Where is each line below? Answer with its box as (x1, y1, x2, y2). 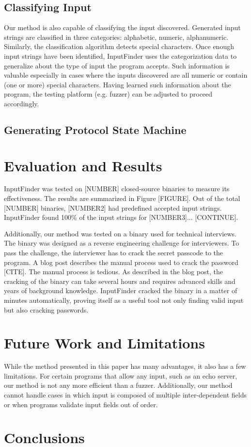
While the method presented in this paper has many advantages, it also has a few (4, 361, 246, 371)
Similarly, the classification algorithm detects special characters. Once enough (4, 41, 234, 51)
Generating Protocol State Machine (4, 122, 187, 137)
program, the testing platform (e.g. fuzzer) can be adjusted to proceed (4, 89, 213, 99)
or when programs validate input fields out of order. (4, 399, 158, 409)
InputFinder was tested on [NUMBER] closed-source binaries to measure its (4, 183, 230, 194)
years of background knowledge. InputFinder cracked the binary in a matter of (4, 285, 237, 296)
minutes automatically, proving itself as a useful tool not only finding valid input (4, 295, 244, 305)
